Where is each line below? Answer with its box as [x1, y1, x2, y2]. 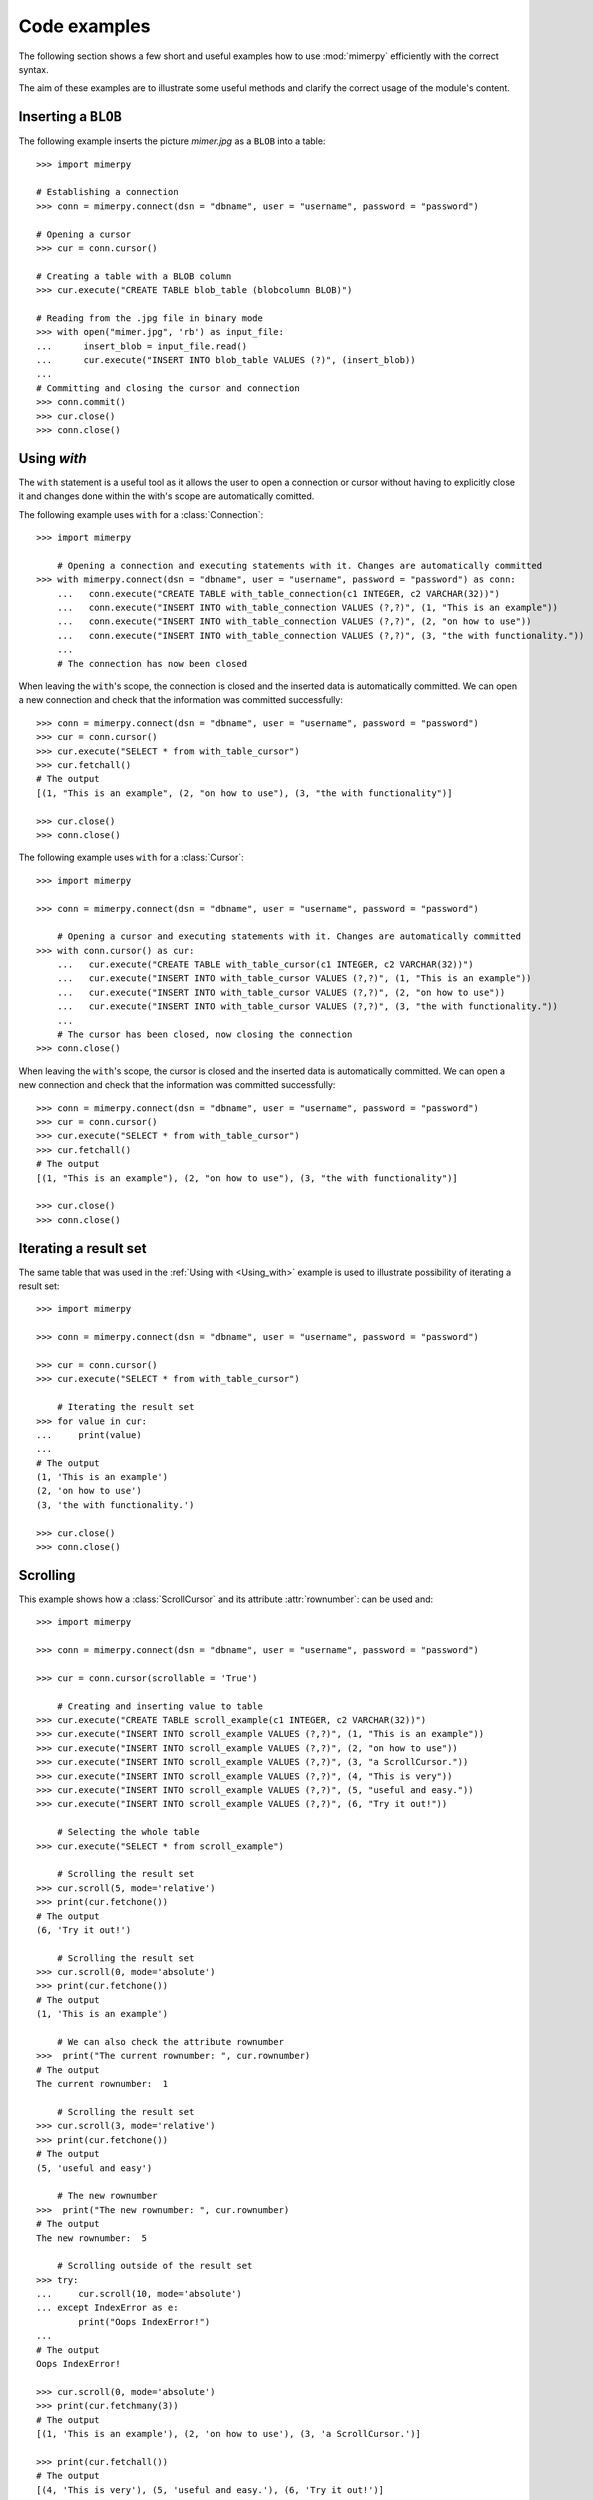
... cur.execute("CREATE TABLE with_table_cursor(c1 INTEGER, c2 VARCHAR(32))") [56, 959, 474, 970]
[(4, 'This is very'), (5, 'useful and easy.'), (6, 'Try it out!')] [36, 2484, 385, 2495]
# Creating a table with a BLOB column [36, 270, 232, 282]
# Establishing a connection [36, 186, 179, 198]
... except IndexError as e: [36, 2302, 179, 2314]
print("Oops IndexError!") [78, 2316, 211, 2327]
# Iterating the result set [56, 1401, 195, 1413]
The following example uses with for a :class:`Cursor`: [18, 851, 244, 864]
